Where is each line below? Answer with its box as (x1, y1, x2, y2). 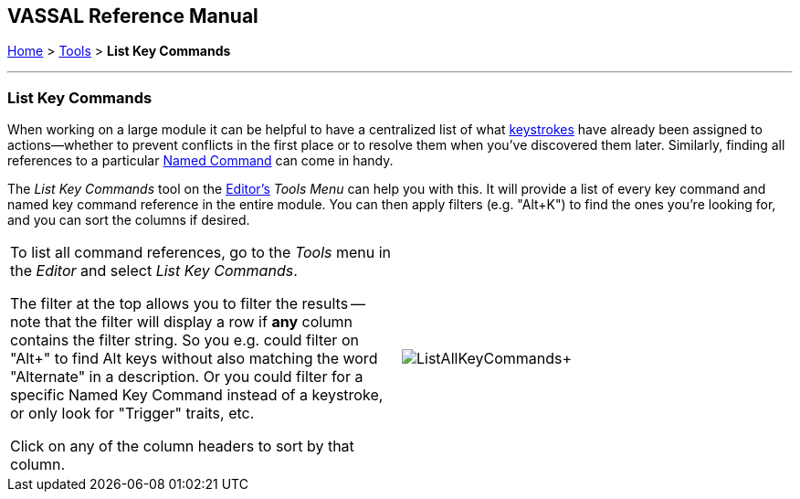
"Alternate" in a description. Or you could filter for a (10, 367, 363, 387)
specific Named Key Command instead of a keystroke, (10, 386, 384, 405)
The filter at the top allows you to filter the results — (10, 294, 366, 313)
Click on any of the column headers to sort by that (10, 437, 354, 456)
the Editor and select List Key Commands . (10, 261, 298, 281)
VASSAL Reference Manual (7, 5, 258, 27)
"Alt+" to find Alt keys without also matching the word (10, 349, 378, 368)
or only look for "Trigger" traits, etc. (10, 404, 255, 423)
